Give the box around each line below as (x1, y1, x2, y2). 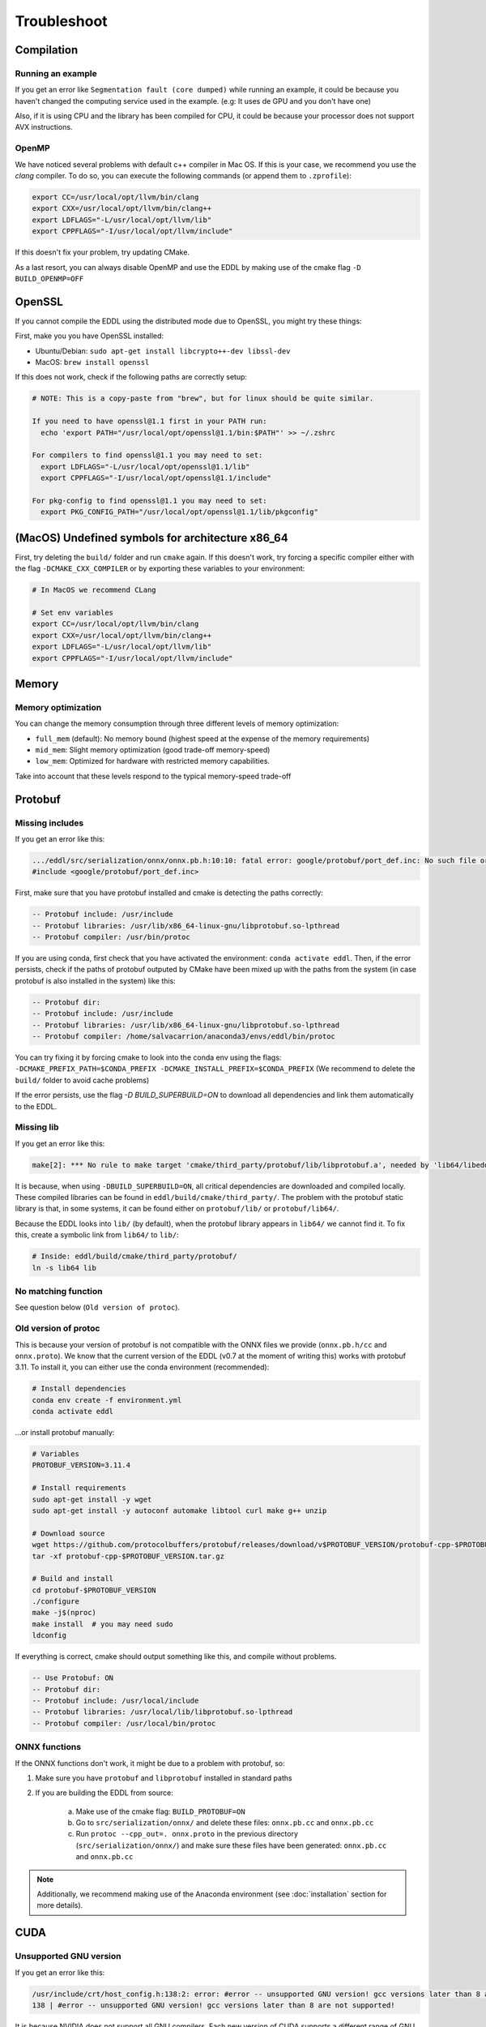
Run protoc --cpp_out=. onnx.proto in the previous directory (75, 1829, 299, 1839)
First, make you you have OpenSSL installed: (15, 331, 164, 341)
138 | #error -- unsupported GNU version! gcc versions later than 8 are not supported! (32, 2000, 396, 2010)
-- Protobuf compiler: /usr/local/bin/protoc (32, 1719, 216, 1728)
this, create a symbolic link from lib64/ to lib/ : (15, 1230, 179, 1240)
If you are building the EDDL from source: (35, 1788, 174, 1798)
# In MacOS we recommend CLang (32, 585, 157, 595)
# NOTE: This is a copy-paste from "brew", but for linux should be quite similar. (32, 394, 374, 403)
